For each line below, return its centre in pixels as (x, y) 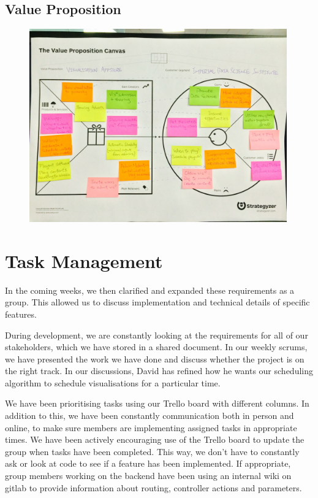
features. (21, 314)
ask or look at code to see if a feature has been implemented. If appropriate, (148, 463)
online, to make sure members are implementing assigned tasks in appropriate (151, 427)
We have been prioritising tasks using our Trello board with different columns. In (157, 403)
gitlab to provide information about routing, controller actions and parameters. (153, 487)
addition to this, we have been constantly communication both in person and (150, 416)
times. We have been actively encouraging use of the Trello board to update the (155, 439)
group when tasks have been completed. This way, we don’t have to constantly (152, 451)
